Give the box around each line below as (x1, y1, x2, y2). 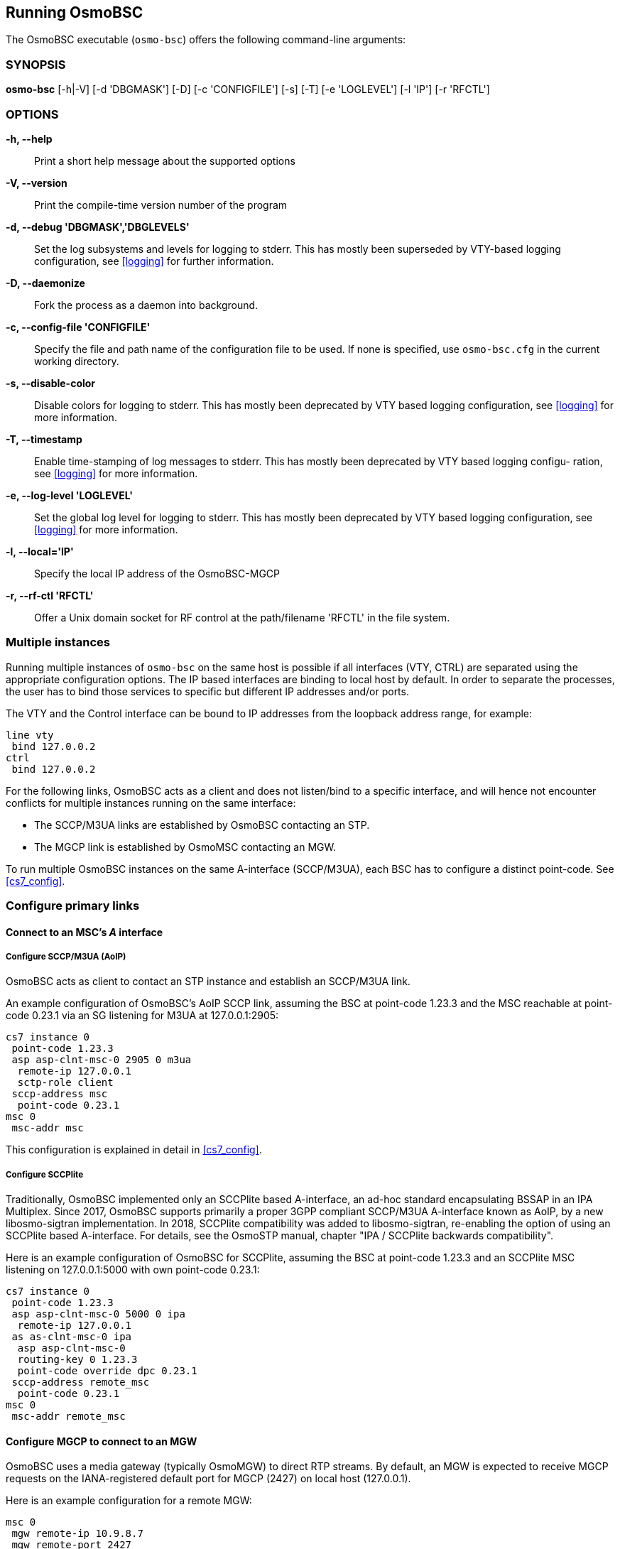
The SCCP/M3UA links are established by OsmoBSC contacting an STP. (34, 818, 370, 831)
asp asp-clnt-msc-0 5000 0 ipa (11, 1308, 185, 1320)
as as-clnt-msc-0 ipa (11, 1331, 132, 1343)
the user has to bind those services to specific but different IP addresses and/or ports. (6, 685, 409, 697)
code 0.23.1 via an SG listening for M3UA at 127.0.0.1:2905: (6, 1009, 279, 1022)
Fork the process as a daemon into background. (34, 298, 259, 311)
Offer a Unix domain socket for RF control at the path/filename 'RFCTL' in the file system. (34, 611, 450, 624)
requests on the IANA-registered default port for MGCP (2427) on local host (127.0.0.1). (6, 1472, 411, 1485)
